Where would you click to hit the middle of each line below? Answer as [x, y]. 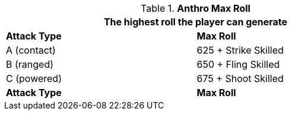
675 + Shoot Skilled [240, 78]
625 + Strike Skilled [240, 50]
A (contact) [31, 50]
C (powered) [34, 78]
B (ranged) [30, 64]
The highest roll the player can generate [196, 22]
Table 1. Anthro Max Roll [196, 8]
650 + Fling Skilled [238, 64]
